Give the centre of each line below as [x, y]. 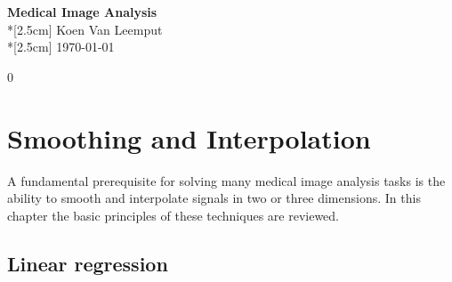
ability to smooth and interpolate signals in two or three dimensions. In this [214, 198]
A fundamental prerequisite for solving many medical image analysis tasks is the [226, 180]
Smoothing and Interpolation [189, 137]
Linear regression [88, 263]
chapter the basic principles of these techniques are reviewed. [173, 215]
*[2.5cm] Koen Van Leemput [85, 29]
